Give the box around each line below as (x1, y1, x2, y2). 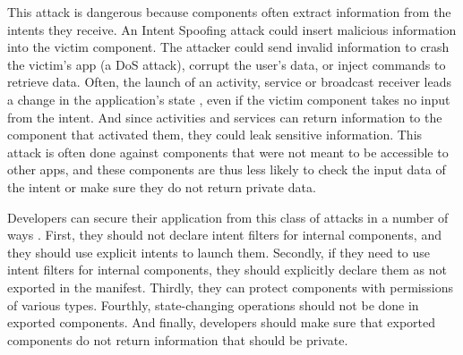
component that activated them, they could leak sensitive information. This (7, 125, 423, 144)
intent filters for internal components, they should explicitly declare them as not (7, 260, 447, 279)
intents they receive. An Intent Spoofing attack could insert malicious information (7, 20, 457, 38)
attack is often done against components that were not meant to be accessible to (7, 142, 449, 161)
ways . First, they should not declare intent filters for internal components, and (7, 225, 442, 244)
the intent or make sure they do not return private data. (7, 177, 316, 196)
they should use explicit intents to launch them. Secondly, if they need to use (7, 242, 431, 261)
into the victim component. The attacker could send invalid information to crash (7, 38, 450, 56)
